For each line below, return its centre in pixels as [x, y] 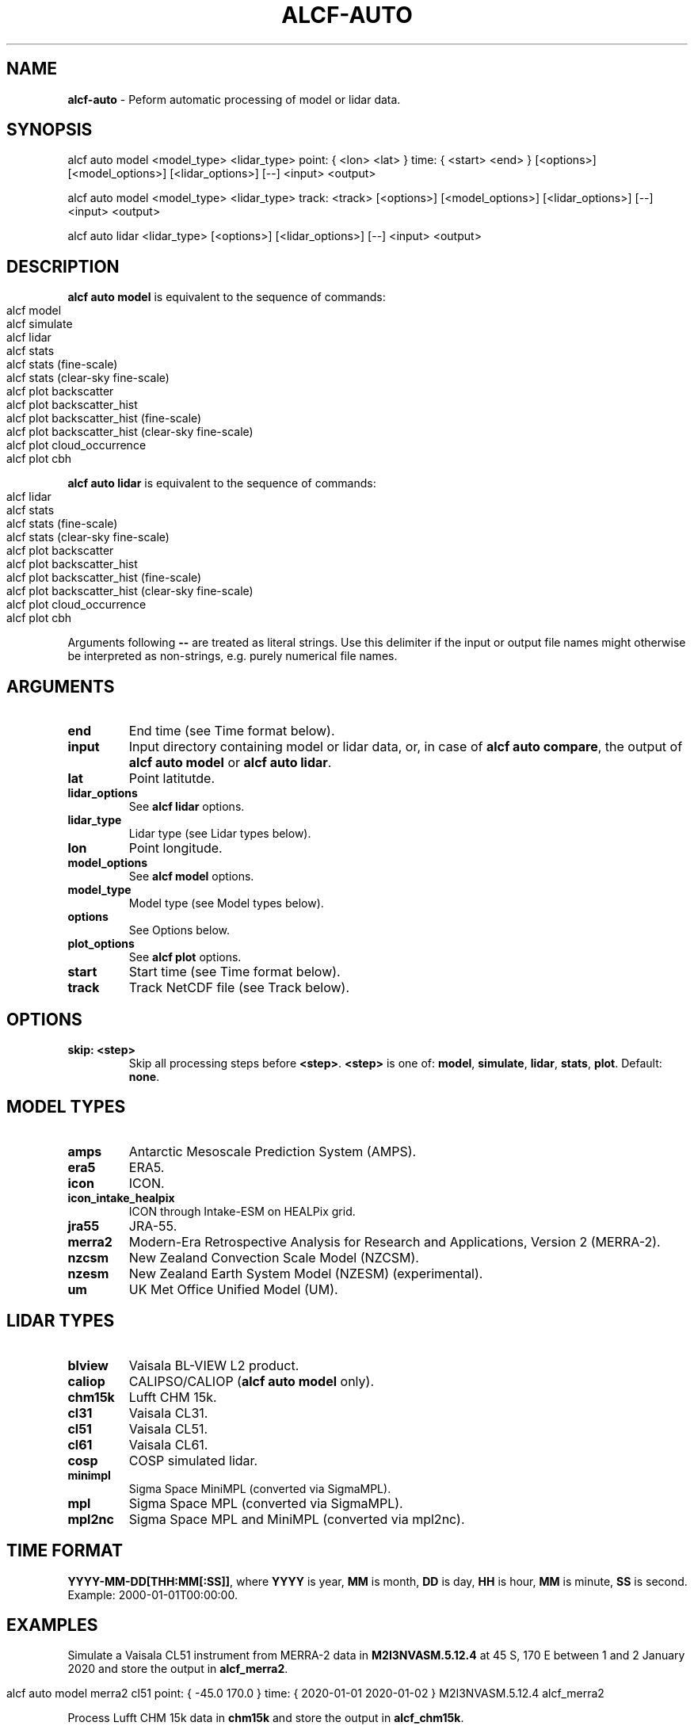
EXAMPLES [52, 1625]
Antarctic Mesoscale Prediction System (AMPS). [273, 1151]
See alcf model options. [191, 876]
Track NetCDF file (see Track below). [239, 988]
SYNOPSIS [50, 130]
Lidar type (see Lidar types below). [220, 834]
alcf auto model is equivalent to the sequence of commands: [227, 297]
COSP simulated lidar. [193, 1460]
